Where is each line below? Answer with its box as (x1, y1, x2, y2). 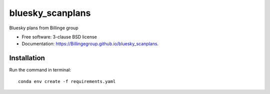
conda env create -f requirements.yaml (18, 79, 116, 84)
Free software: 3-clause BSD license (21, 34, 97, 40)
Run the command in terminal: (9, 67, 71, 73)
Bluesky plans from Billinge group (9, 25, 78, 31)
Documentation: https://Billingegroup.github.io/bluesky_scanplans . (21, 41, 159, 47)
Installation (9, 54, 45, 62)
